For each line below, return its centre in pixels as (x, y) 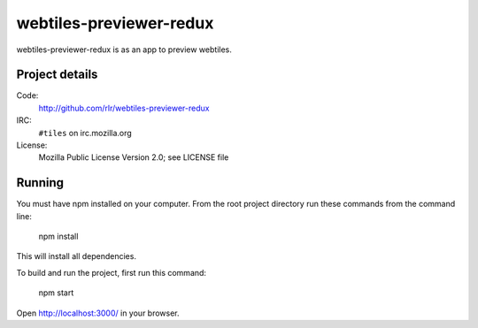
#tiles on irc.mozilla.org (85, 133)
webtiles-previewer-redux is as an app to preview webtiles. (124, 50)
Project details (57, 75)
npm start (56, 293)
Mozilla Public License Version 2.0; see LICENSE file (134, 157)
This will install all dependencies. (77, 256)
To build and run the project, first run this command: (112, 272)
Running (40, 183)
